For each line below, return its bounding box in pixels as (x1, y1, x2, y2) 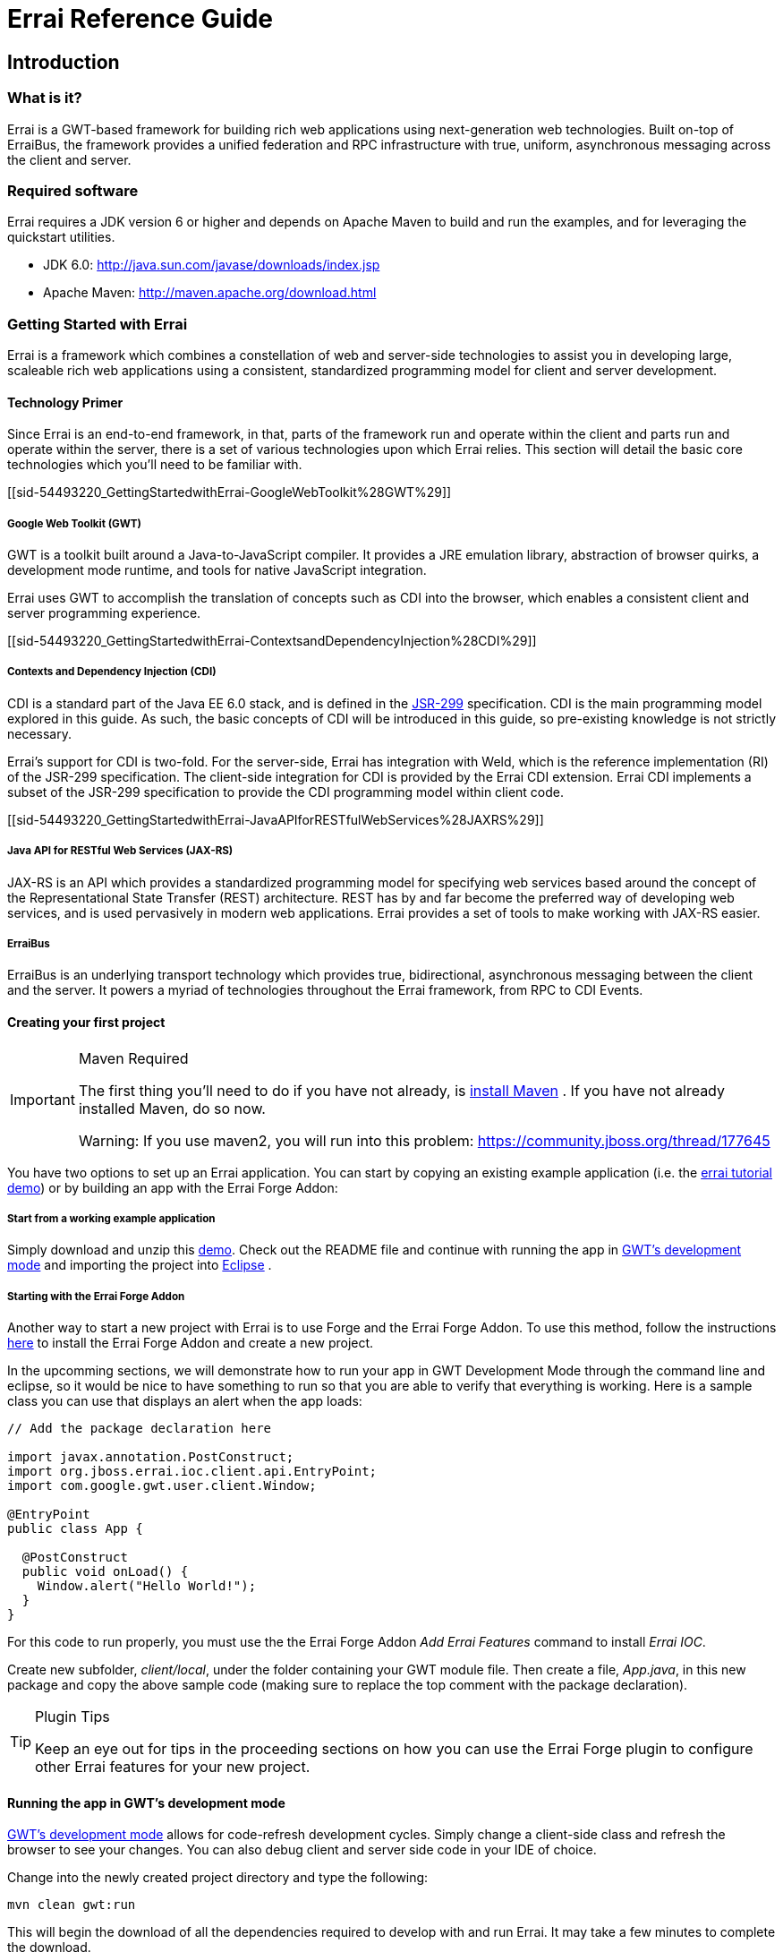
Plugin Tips (35, 1708, 110, 1726)
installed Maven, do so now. (78, 1099, 266, 1117)
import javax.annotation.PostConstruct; (7, 1450, 294, 1465)
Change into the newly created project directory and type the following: (7, 1870, 429, 1886)
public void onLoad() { (21, 1564, 189, 1580)
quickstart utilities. (7, 229, 115, 245)
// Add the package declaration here (7, 1421, 272, 1436)
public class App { (7, 1521, 143, 1537)
